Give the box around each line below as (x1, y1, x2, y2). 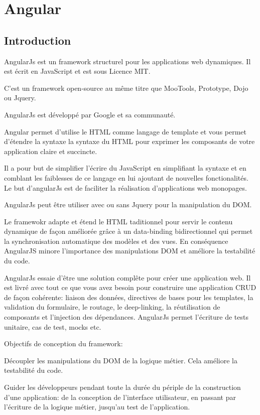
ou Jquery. (4, 92, 36, 103)
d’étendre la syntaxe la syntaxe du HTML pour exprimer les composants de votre (4, 136, 255, 147)
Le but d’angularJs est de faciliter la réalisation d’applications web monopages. (4, 182, 247, 193)
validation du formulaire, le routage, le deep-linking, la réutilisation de (4, 302, 220, 312)
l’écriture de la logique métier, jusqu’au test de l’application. (4, 401, 190, 412)
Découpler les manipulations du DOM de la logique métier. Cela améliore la (4, 355, 237, 365)
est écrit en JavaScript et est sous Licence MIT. (4, 66, 151, 76)
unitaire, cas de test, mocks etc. (4, 321, 101, 332)
